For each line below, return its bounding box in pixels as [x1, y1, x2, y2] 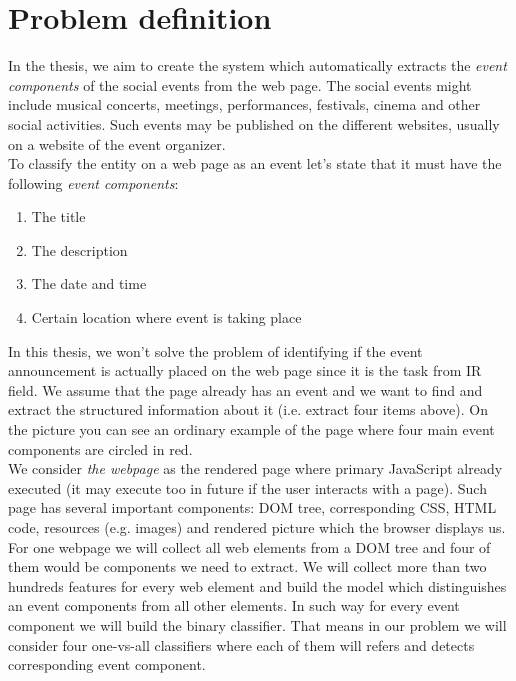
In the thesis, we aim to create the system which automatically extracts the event [8, 55, 507, 76]
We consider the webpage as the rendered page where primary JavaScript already [8, 458, 503, 479]
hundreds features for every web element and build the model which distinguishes [8, 575, 507, 596]
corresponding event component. [8, 654, 206, 675]
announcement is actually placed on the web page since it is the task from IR [8, 360, 482, 381]
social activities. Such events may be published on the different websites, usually [8, 113, 500, 134]
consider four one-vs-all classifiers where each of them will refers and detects [8, 634, 475, 655]
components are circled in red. [8, 438, 193, 459]
